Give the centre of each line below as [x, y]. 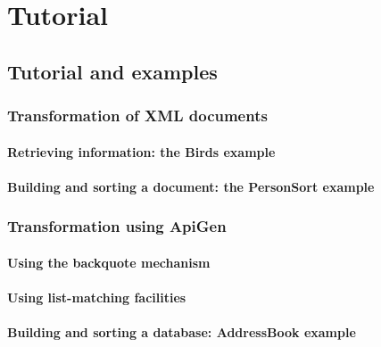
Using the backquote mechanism [109, 262]
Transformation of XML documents [137, 116]
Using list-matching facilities [97, 297]
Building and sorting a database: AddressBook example [182, 332]
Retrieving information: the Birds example [141, 151]
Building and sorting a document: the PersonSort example [191, 186]
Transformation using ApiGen [117, 226]
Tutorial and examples [112, 71]
